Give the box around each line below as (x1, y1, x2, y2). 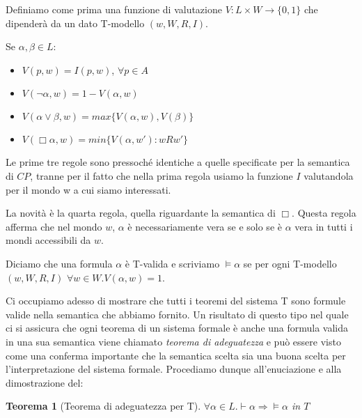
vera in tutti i (294, 219, 353, 233)
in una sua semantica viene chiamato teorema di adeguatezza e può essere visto (6, 334, 341, 348)
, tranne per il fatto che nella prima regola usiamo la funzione (30, 168, 293, 183)
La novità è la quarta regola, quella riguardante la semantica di (6, 206, 276, 220)
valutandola (304, 168, 354, 183)
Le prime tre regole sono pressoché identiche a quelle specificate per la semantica (6, 155, 350, 169)
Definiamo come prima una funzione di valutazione (6, 2, 222, 16)
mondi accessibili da (6, 233, 91, 247)
